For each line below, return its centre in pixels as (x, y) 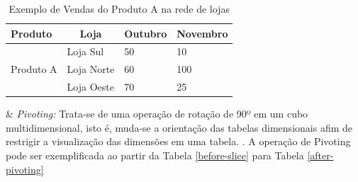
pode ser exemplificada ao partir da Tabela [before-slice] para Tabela (155, 155)
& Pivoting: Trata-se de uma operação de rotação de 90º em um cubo (157, 114)
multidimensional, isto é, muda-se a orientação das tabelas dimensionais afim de (179, 127)
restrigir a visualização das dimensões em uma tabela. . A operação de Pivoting (178, 141)
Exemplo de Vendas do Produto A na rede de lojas (119, 8)
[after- (320, 155)
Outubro (146, 33)
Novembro (202, 33)
